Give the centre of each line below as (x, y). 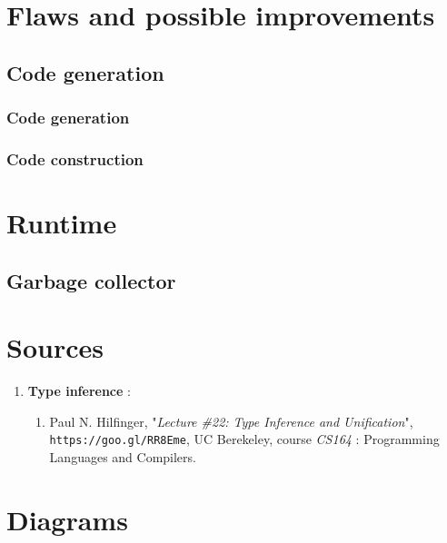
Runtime (62, 223)
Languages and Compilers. (123, 456)
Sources (55, 347)
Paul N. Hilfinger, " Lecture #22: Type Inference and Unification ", (231, 421)
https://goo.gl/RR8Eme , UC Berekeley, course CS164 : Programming (244, 439)
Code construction (75, 158)
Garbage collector (91, 280)
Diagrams (67, 519)
